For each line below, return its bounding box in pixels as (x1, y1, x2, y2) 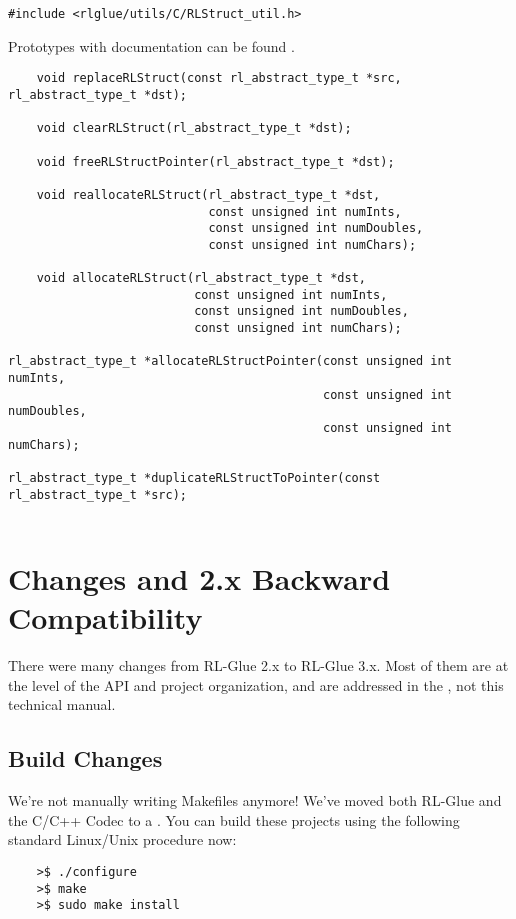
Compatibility (8, 597, 203, 638)
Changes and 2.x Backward (8, 558, 391, 599)
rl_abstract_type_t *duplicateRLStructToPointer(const (8, 471, 381, 485)
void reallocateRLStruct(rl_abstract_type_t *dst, (36, 187, 381, 202)
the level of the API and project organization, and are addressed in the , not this (8, 674, 504, 695)
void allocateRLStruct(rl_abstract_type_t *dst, (36, 271, 366, 286)
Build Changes (8, 743, 163, 774)
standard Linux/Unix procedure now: (8, 829, 237, 850)
